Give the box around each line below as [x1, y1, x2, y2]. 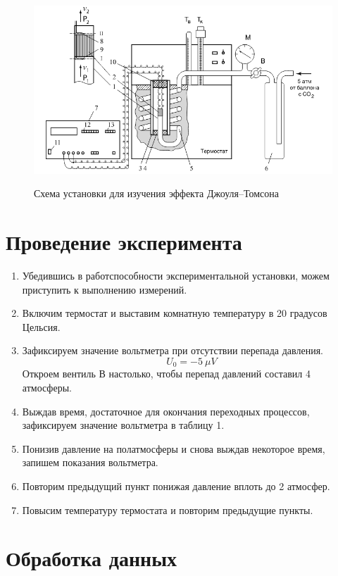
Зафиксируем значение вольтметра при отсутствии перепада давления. [22, 343, 323, 358]
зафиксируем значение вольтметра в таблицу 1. [22, 418, 225, 432]
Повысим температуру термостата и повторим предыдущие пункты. [22, 502, 313, 517]
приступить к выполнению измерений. [22, 282, 187, 296]
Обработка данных [6, 544, 177, 572]
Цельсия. [22, 319, 61, 334]
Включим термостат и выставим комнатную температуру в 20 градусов [22, 306, 327, 320]
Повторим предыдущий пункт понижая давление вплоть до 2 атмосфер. [22, 479, 330, 494]
